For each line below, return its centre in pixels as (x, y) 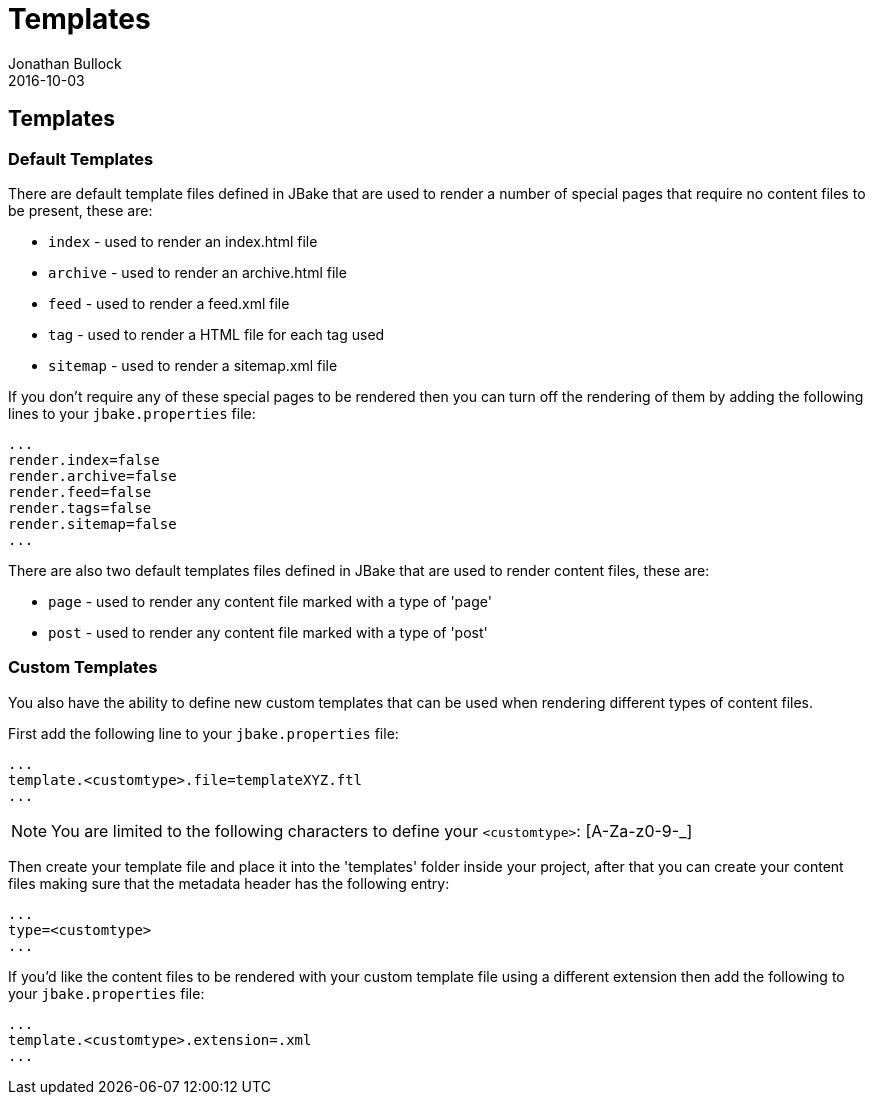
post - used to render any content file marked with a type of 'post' (268, 632)
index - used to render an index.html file (183, 241)
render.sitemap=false (92, 523)
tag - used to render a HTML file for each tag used (216, 334)
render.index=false (84, 459)
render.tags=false (80, 507)
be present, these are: (80, 210)
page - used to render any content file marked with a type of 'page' (270, 601)
